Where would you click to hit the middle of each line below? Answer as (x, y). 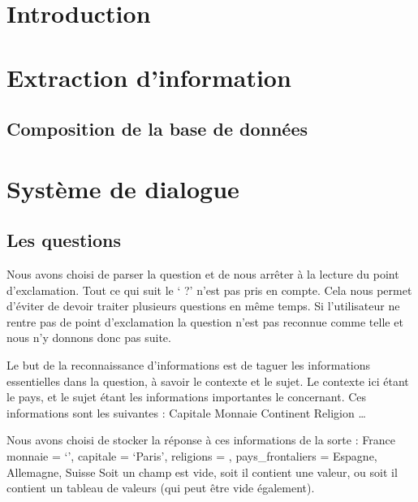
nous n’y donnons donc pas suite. (89, 338)
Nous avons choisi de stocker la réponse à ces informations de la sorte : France (201, 440)
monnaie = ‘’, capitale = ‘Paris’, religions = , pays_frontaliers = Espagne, (192, 456)
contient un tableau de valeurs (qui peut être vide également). (161, 488)
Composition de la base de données (157, 129)
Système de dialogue (123, 188)
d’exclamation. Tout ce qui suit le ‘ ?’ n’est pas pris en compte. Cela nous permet (209, 290)
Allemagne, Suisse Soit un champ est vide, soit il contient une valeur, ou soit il (202, 472)
